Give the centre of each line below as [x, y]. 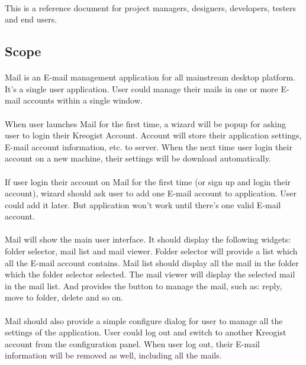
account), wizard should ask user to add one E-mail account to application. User [151, 193]
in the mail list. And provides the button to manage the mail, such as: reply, [144, 285]
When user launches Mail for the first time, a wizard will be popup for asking [145, 123]
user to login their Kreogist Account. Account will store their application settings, [153, 135]
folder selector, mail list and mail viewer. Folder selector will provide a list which [151, 251]
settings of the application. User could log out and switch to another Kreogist [146, 332]
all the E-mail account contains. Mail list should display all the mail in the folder [152, 262]
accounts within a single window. [83, 100]
